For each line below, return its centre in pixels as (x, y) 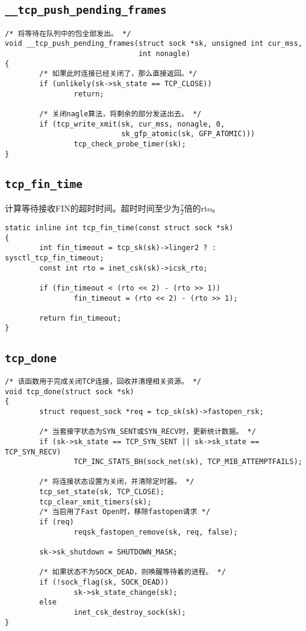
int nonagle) (164, 54)
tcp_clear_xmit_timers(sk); (95, 502)
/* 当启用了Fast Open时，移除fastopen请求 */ (125, 512)
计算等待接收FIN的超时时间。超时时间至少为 (92, 208)
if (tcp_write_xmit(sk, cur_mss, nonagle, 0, (132, 124)
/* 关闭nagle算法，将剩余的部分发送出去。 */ (120, 114)
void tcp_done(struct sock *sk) (70, 391)
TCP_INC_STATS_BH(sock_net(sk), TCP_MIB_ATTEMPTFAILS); (188, 462)
